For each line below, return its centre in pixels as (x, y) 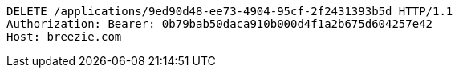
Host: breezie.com (64, 37)
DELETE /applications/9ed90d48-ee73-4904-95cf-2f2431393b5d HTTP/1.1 (230, 11)
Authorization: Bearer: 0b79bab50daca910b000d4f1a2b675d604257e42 (220, 24)
